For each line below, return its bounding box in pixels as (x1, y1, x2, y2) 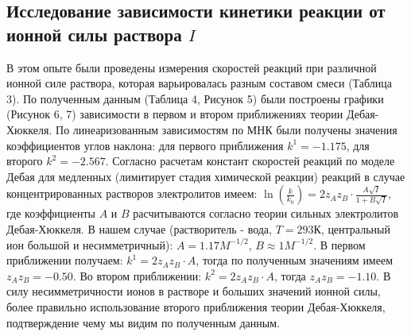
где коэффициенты (6, 205, 95, 222)
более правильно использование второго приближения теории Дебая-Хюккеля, (6, 298, 386, 315)
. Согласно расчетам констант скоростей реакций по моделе (105, 153, 395, 169)
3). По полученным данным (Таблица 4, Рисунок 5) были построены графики (6, 90, 384, 106)
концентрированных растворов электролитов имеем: (6, 185, 258, 202)
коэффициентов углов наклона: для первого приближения (6, 137, 284, 153)
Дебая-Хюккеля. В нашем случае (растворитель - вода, (6, 220, 272, 237)
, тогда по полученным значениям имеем (196, 252, 394, 268)
